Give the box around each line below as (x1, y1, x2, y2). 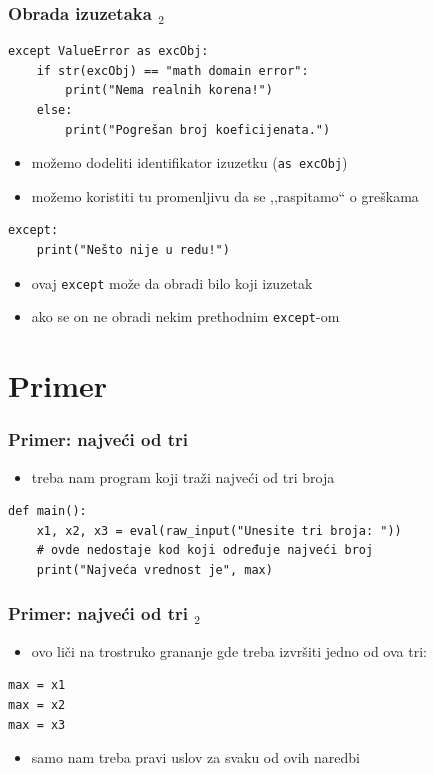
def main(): (8, 504, 87, 519)
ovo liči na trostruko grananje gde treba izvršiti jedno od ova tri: (31, 640, 427, 661)
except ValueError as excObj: (8, 44, 209, 59)
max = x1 (8, 678, 66, 693)
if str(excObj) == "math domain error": (36, 63, 309, 78)
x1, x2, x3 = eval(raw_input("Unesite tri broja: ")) (36, 523, 402, 538)
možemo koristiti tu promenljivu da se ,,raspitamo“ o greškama (31, 185, 419, 206)
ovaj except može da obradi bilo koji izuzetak (31, 272, 313, 293)
